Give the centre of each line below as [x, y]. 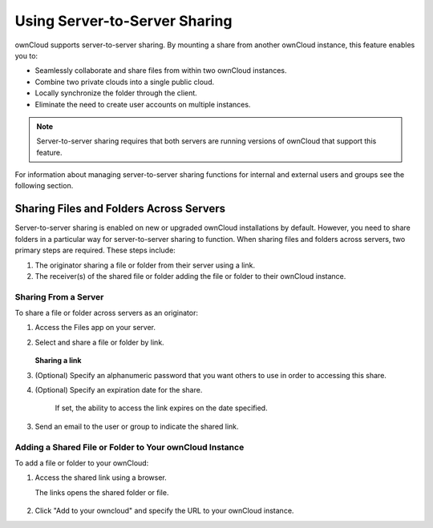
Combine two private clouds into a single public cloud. [125, 82]
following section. [44, 186]
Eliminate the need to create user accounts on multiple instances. [143, 104]
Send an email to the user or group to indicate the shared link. [137, 426]
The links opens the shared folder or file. [102, 492]
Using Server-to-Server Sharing [123, 21]
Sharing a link [58, 361]
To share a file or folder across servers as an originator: [107, 313]
